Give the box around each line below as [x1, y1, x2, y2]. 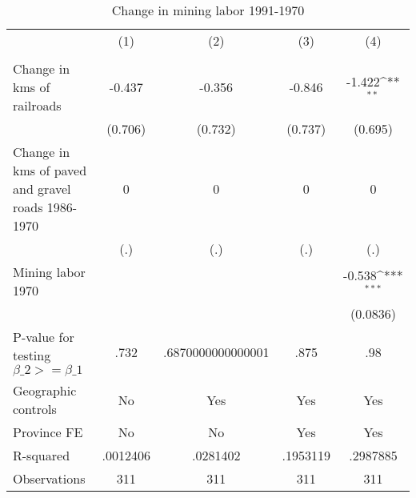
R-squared [13, 446, 70, 464]
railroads [13, 96, 62, 114]
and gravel [13, 179, 71, 198]
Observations [13, 469, 86, 488]
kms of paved [13, 161, 87, 179]
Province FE [13, 423, 83, 441]
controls [13, 400, 57, 418]
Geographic [13, 381, 77, 400]
